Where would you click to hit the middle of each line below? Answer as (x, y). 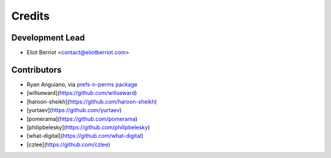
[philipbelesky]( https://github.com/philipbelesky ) (88, 127)
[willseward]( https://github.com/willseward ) (82, 93)
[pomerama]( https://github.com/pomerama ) (82, 119)
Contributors (36, 70)
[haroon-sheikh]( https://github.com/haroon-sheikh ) (92, 102)
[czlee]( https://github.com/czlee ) (68, 145)
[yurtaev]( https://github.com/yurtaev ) (74, 110)
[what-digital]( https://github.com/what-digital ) (85, 136)
